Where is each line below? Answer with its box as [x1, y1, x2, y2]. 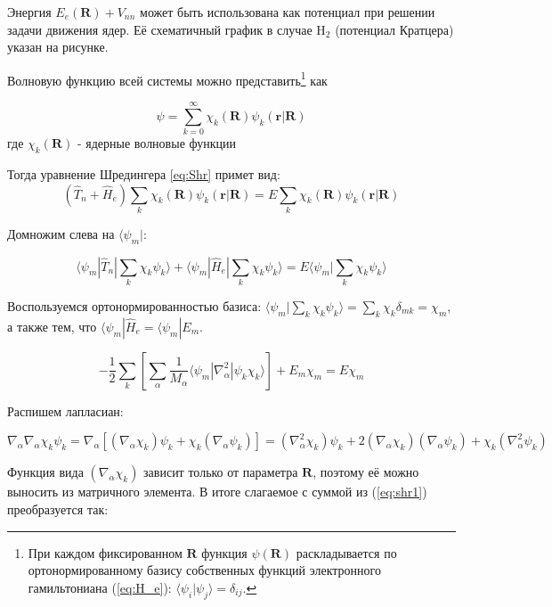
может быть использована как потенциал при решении [140, 3, 435, 21]
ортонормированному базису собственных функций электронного [28, 561, 381, 579]
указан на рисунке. [7, 37, 109, 56]
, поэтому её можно [313, 463, 419, 481]
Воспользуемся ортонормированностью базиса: [7, 297, 262, 315]
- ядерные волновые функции [77, 134, 236, 152]
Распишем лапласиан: [7, 401, 124, 420]
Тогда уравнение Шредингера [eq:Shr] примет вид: [7, 164, 280, 183]
